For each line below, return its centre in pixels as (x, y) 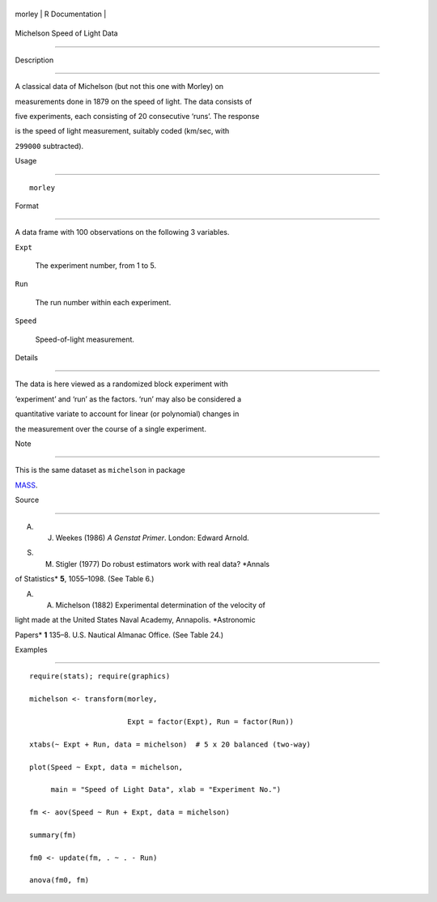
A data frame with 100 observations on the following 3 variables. (122, 232)
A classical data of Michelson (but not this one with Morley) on (119, 87)
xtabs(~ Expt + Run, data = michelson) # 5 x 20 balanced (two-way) (170, 744)
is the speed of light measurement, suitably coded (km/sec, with (122, 131)
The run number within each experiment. (103, 302)
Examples (31, 650)
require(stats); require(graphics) (100, 676)
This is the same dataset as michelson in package (100, 470)
